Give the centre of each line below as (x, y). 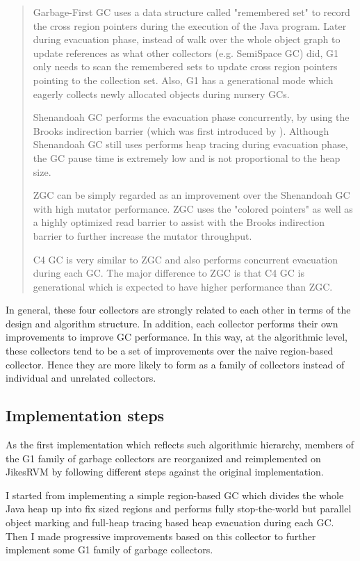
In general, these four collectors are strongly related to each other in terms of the (178, 310)
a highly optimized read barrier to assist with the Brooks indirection (179, 222)
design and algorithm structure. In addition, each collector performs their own (172, 323)
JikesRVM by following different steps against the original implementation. (165, 472)
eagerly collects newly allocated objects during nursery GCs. (161, 93)
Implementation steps (85, 415)
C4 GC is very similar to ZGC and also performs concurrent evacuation (186, 259)
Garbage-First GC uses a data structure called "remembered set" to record (191, 12)
